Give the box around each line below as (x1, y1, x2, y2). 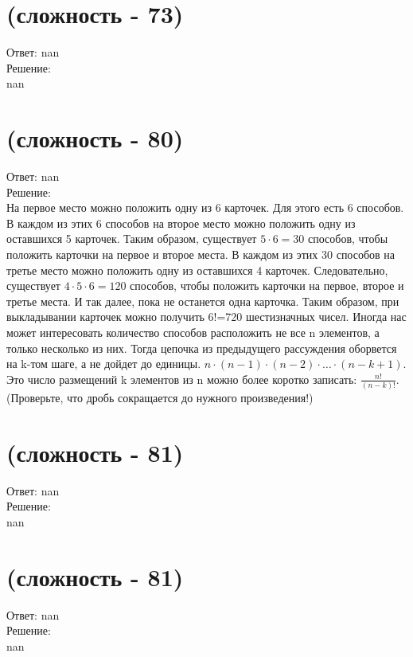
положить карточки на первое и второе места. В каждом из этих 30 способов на (6, 246, 395, 262)
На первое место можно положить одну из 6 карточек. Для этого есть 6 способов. (6, 199, 404, 216)
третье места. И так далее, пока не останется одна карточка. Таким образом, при (6, 292, 399, 309)
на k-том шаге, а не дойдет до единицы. (6, 355, 201, 372)
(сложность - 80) (6, 122, 184, 154)
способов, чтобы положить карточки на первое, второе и (130, 277, 404, 294)
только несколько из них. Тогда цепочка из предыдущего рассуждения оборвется (6, 339, 397, 356)
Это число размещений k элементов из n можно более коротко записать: (6, 370, 357, 387)
